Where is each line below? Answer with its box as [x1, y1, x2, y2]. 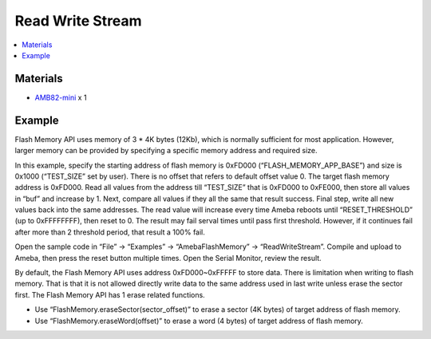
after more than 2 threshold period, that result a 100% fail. [14, 227, 205, 237]
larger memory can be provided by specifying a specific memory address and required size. [14, 146, 318, 156]
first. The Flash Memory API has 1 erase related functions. [14, 290, 205, 299]
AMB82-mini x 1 [34, 93, 87, 102]
